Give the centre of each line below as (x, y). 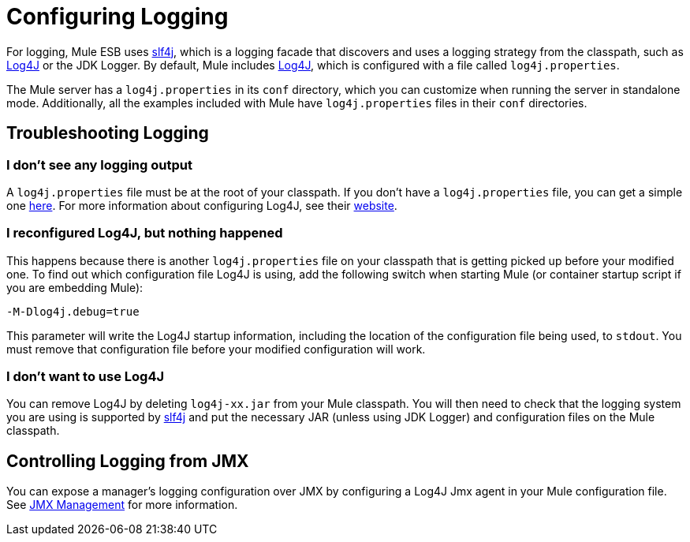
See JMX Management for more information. (122, 505)
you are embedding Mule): (75, 287)
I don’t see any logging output (99, 164)
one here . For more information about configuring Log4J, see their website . (202, 205)
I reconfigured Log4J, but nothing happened (145, 233)
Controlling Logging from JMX (128, 461)
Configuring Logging (117, 17)
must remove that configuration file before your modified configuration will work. (216, 349)
